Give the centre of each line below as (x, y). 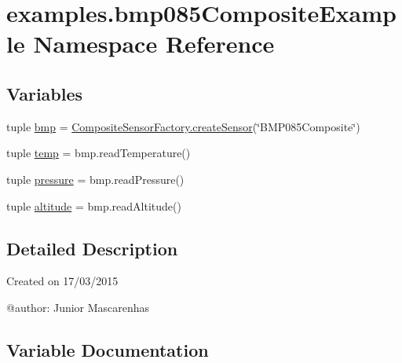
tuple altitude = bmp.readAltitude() (94, 205)
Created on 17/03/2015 (62, 281)
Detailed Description (92, 248)
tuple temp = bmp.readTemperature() (99, 153)
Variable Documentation (108, 349)
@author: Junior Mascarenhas (78, 307)
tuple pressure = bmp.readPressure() (95, 179)
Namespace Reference (154, 44)
